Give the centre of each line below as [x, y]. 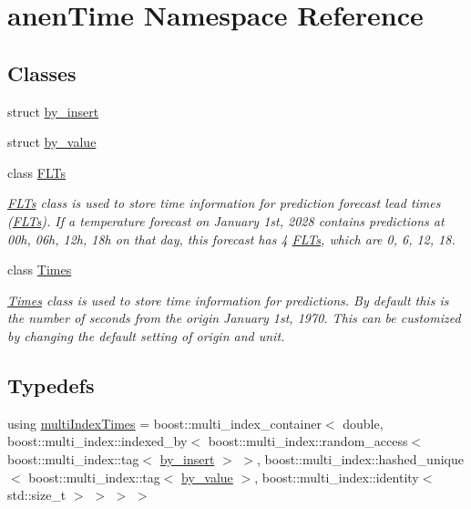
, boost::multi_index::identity [337, 477]
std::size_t [37, 495]
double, [363, 423]
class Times [40, 270]
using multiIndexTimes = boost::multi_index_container [164, 423]
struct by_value [52, 142]
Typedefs [51, 384]
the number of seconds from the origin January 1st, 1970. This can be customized [234, 318]
